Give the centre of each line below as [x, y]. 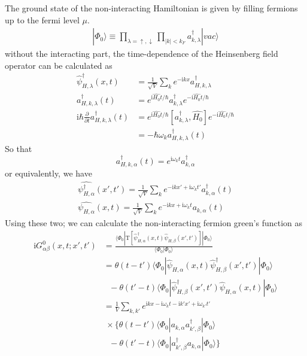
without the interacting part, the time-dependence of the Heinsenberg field [142, 54]
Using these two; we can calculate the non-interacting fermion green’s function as [153, 223]
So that [19, 149]
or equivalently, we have [48, 173]
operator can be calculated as [59, 65]
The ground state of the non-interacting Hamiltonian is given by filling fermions [151, 8]
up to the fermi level [42, 19]
